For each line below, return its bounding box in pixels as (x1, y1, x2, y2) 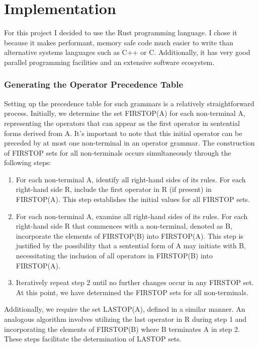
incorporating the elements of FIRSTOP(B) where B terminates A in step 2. (4, 323, 240, 334)
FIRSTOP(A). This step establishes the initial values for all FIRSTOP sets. (16, 194, 250, 204)
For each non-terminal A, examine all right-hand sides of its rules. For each (16, 211, 248, 221)
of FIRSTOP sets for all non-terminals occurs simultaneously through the (4, 147, 231, 158)
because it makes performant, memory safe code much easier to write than (4, 37, 233, 47)
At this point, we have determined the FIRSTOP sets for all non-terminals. (16, 287, 248, 297)
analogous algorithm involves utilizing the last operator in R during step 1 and (4, 314, 247, 324)
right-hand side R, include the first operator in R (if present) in (16, 184, 212, 194)
